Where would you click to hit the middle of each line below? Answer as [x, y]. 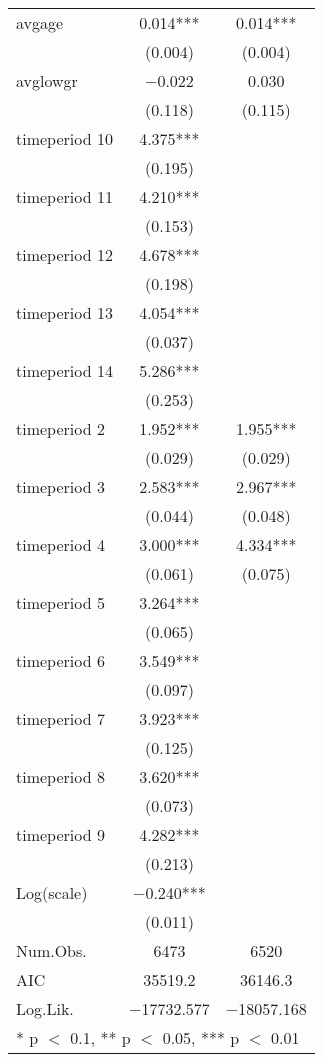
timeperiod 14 [64, 370]
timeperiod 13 [64, 312]
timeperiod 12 [64, 254]
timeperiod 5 [60, 602]
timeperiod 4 [60, 544]
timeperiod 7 [60, 718]
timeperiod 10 [64, 138]
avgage [40, 22]
